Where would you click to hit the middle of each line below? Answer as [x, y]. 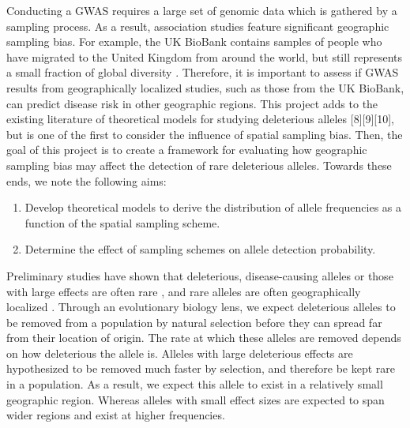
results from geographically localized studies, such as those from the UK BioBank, [205, 87]
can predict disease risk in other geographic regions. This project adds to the [192, 103]
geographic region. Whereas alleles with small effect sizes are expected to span [196, 399]
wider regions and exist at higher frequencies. [116, 415]
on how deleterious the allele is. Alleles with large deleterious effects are [180, 353]
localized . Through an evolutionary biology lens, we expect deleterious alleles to [201, 307]
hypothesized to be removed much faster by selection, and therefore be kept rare [201, 368]
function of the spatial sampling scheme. [122, 222]
